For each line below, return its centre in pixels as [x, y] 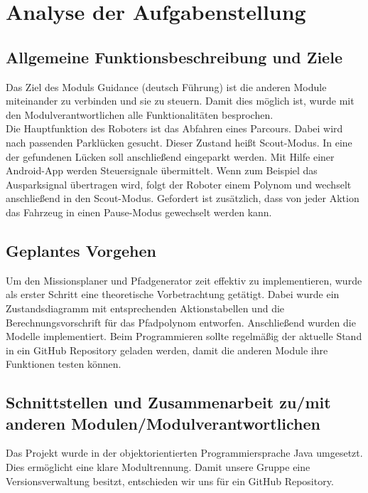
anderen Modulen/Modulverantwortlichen [163, 423]
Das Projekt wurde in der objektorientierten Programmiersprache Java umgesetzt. [184, 453]
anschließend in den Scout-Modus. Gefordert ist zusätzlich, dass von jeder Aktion [183, 198]
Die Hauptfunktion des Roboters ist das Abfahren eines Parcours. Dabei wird [174, 128]
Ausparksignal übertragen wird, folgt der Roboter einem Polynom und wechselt [179, 184]
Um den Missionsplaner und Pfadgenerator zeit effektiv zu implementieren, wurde [184, 280]
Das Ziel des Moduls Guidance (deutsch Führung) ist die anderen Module [166, 86]
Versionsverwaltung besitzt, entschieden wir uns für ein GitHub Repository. [170, 481]
